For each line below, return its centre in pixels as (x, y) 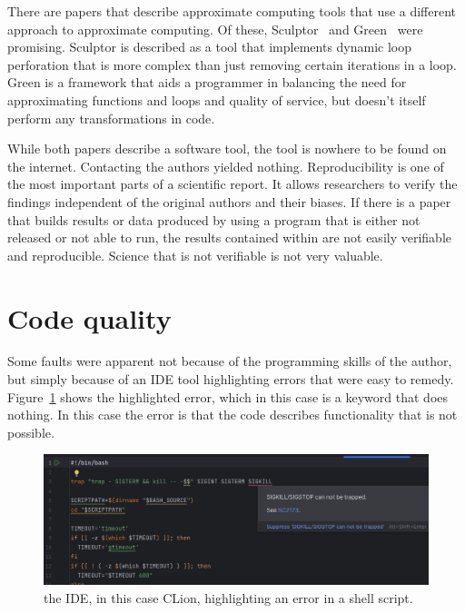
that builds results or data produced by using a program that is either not (214, 219)
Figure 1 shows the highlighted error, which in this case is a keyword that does (228, 396)
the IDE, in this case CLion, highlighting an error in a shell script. (228, 597)
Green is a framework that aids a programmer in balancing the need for (207, 82)
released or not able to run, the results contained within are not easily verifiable (229, 237)
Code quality (89, 317)
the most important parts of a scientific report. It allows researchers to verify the (232, 184)
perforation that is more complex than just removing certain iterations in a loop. (232, 64)
